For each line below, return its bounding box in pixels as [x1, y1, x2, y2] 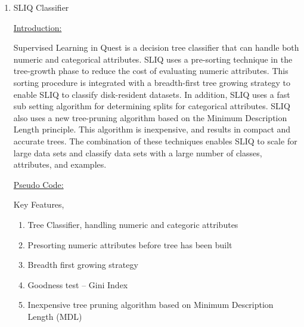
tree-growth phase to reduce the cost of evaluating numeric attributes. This [13, 64, 289, 77]
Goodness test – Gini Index [27, 278, 128, 291]
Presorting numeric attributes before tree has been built [27, 238, 232, 251]
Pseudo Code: [13, 178, 64, 190]
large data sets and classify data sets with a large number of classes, [13, 146, 262, 159]
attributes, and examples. [13, 158, 107, 171]
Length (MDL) [27, 310, 82, 322]
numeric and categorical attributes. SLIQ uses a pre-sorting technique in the [13, 53, 293, 65]
